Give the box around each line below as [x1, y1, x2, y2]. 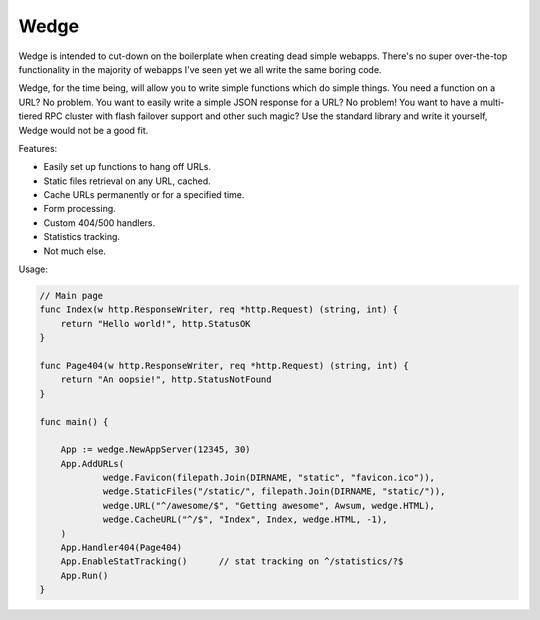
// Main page [39, 290, 104, 301]
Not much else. [43, 245, 107, 257]
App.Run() [60, 570, 109, 581]
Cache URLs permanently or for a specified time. [43, 189, 245, 201]
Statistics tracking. [43, 231, 120, 243]
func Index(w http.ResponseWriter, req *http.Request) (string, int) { [39, 304, 399, 315]
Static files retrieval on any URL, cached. [43, 175, 211, 187]
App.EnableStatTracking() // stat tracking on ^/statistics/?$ [60, 556, 404, 567]
